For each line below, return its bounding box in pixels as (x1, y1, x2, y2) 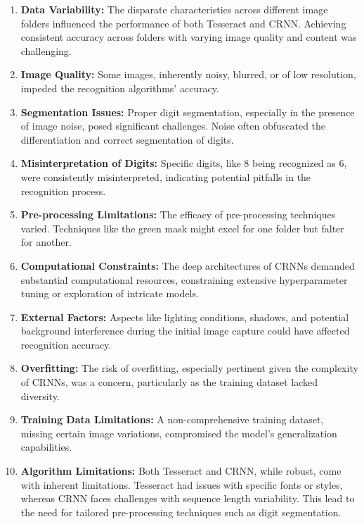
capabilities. (20, 439, 72, 454)
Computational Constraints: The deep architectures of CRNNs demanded (20, 258, 355, 273)
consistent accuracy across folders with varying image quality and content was (20, 30, 357, 44)
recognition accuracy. (20, 337, 112, 351)
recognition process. (20, 183, 106, 198)
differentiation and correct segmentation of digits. (20, 132, 234, 146)
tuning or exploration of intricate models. (20, 286, 199, 301)
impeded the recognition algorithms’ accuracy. (20, 80, 219, 95)
